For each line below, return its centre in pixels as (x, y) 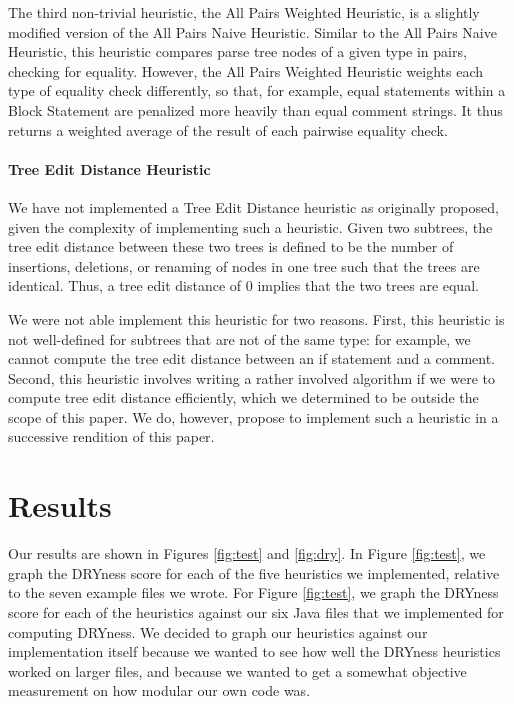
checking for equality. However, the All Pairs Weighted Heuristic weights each (245, 70)
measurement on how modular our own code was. (159, 690)
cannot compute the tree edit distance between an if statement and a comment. (252, 358)
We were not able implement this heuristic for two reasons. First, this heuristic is (256, 318)
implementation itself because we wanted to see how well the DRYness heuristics (254, 651)
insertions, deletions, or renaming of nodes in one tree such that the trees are (244, 265)
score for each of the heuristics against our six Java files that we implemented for (256, 611)
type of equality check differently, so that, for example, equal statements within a (257, 90)
